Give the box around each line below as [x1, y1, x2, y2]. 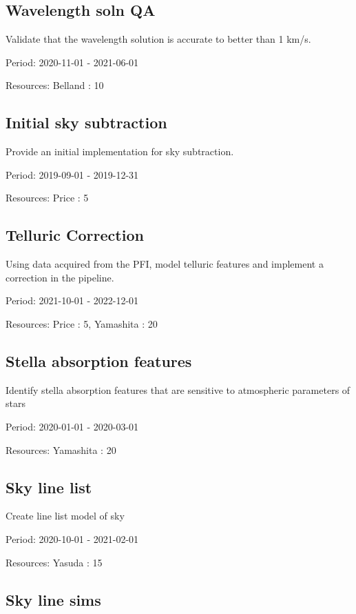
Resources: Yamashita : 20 [6, 442, 116, 457]
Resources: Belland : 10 [6, 78, 104, 92]
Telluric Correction [6, 224, 144, 246]
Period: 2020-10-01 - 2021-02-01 [6, 531, 139, 546]
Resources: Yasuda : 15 [6, 555, 103, 569]
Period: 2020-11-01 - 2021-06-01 [6, 55, 139, 69]
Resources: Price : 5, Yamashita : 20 [6, 316, 158, 330]
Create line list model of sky [6, 508, 125, 523]
